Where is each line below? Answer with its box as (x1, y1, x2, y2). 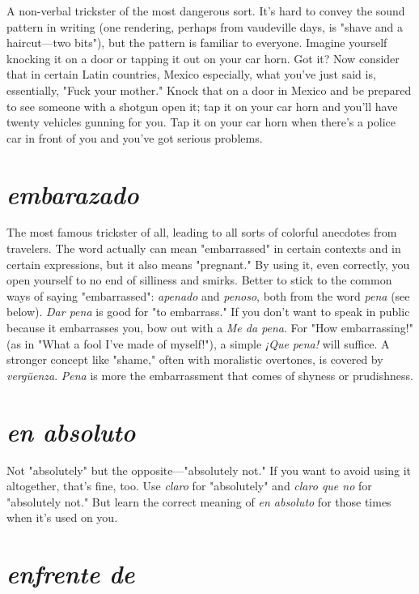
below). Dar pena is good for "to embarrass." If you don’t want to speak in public (6, 303, 410, 320)
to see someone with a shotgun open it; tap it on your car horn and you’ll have (6, 97, 398, 114)
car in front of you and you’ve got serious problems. (6, 129, 263, 146)
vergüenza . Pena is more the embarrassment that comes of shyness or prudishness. (6, 366, 413, 383)
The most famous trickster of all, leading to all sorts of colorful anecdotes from (6, 224, 397, 241)
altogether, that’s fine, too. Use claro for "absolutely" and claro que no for (6, 477, 372, 494)
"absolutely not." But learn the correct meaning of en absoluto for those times (6, 493, 391, 510)
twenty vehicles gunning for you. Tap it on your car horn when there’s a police (6, 113, 396, 130)
